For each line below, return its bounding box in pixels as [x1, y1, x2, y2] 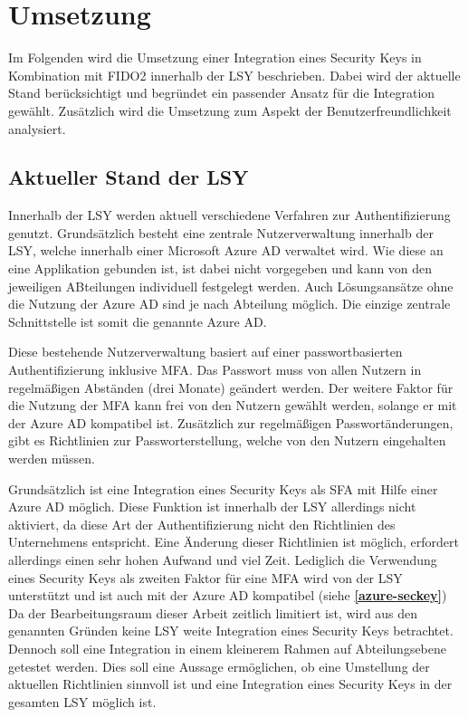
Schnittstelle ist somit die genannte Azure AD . [8, 311, 267, 330]
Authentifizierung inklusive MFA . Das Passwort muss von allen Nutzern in [8, 360, 422, 379]
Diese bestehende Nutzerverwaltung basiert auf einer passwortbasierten [8, 342, 403, 361]
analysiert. [8, 119, 66, 138]
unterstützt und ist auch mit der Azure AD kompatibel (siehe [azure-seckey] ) [8, 586, 447, 605]
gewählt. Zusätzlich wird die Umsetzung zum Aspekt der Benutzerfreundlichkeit [8, 100, 452, 119]
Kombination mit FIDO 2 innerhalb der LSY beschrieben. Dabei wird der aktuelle [8, 65, 461, 84]
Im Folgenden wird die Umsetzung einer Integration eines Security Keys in [8, 48, 422, 67]
